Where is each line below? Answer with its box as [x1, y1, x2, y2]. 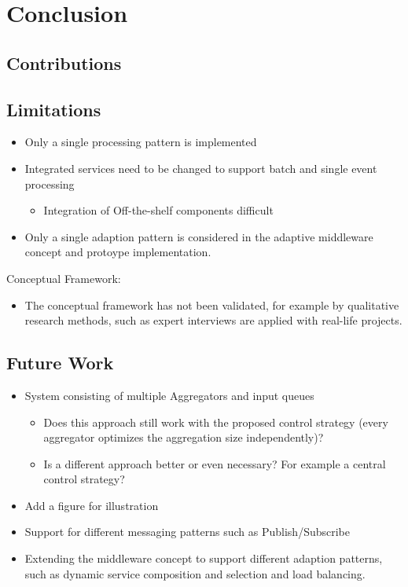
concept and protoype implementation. [24, 244, 211, 260]
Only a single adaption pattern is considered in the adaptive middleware [24, 228, 373, 244]
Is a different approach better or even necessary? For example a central [43, 455, 386, 471]
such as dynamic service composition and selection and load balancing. [24, 565, 366, 581]
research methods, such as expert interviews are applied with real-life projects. [24, 312, 402, 328]
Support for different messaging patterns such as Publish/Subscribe [24, 523, 350, 540]
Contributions [6, 50, 122, 75]
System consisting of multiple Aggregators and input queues [24, 387, 314, 403]
